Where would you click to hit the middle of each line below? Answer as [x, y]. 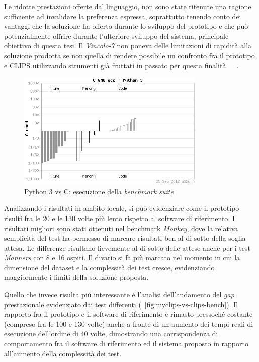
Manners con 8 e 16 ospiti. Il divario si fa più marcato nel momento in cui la [122, 258]
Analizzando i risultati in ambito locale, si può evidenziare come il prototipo [122, 208]
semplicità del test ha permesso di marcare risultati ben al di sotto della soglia [125, 238]
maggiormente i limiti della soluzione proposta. [76, 277]
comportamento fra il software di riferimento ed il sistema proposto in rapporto [126, 344]
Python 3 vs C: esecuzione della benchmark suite [99, 191]
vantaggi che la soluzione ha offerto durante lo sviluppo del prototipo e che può [126, 26]
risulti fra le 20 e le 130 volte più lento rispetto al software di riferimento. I [119, 218]
